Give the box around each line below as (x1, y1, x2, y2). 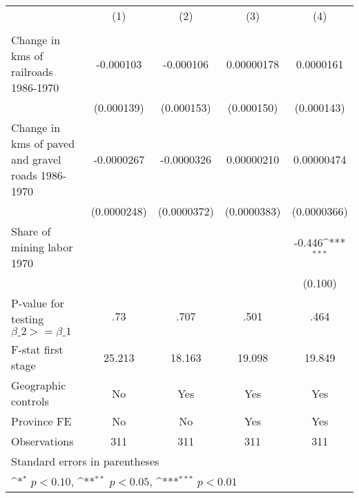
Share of (11, 223, 51, 239)
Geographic (11, 377, 66, 393)
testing (11, 311, 44, 327)
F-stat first (11, 341, 64, 357)
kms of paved (11, 135, 75, 151)
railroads (11, 64, 53, 79)
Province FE (11, 413, 72, 429)
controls (11, 393, 49, 409)
